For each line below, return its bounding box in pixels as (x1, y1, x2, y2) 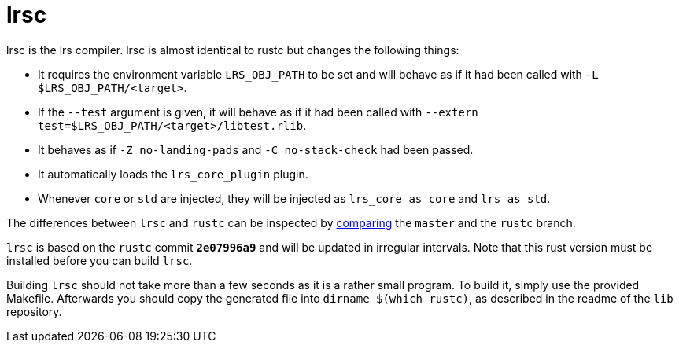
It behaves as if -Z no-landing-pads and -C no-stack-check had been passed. (38, 142, 474, 156)
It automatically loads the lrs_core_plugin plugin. (38, 167, 308, 181)
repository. (6, 304, 62, 318)
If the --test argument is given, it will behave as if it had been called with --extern (38, 105, 478, 119)
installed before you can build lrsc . (6, 253, 193, 267)
